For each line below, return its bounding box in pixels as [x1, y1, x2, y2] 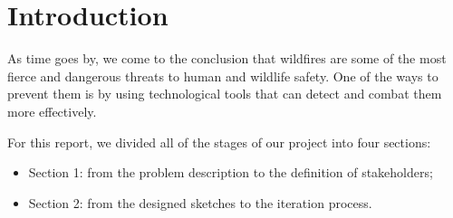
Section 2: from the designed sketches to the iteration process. [28, 193, 372, 212]
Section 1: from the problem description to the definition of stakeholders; [28, 163, 433, 182]
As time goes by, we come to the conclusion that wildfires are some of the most [7, 49, 447, 68]
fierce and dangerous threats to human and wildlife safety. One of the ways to [7, 66, 439, 85]
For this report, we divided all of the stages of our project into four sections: [7, 132, 431, 151]
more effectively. [7, 101, 97, 120]
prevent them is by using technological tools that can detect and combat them [7, 84, 442, 103]
